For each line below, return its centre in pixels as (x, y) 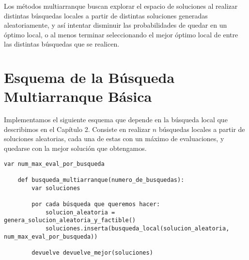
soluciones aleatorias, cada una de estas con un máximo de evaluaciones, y (114, 138)
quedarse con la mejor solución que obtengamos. (75, 148)
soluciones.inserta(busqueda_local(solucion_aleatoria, (137, 228)
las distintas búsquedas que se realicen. (62, 44)
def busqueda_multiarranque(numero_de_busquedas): (101, 180)
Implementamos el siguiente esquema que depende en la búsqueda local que (116, 120)
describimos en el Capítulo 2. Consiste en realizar (77, 129)
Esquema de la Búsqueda (89, 77)
